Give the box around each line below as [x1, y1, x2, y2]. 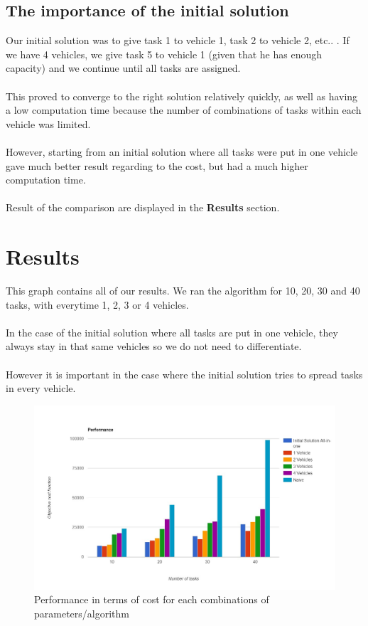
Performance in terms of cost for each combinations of [34, 592, 269, 607]
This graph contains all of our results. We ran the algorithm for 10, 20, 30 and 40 [6, 283, 360, 298]
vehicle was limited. [6, 116, 91, 131]
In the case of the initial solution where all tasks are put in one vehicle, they [6, 324, 338, 339]
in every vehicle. [6, 381, 76, 396]
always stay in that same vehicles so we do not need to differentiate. [6, 339, 302, 354]
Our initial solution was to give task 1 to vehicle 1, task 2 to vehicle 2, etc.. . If [6, 33, 350, 48]
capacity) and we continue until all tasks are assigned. [6, 60, 241, 75]
